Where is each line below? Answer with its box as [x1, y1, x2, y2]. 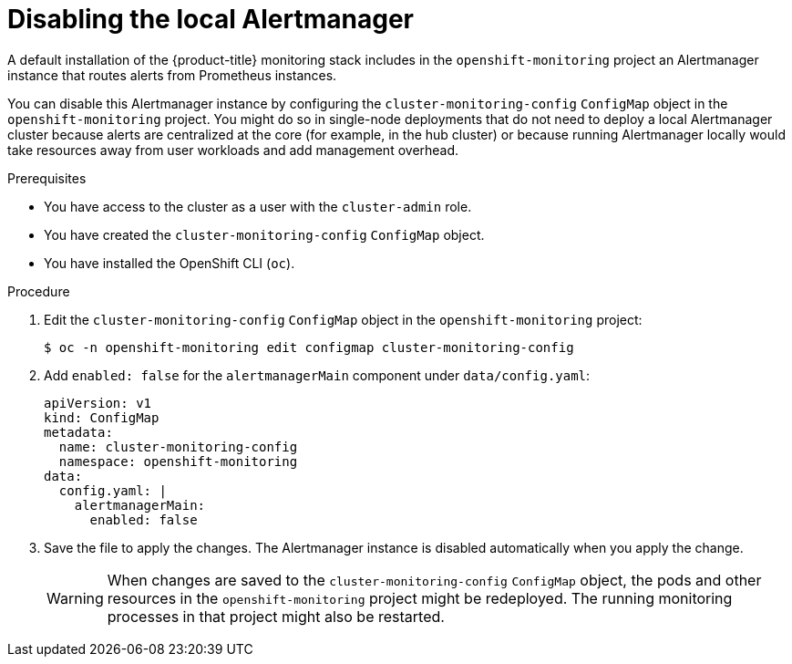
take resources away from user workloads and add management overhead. [7, 141, 459, 158]
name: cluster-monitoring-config [58, 439, 298, 454]
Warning [46, 588, 104, 607]
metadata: [44, 424, 113, 440]
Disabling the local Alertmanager [7, 4, 415, 35]
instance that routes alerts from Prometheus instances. [7, 67, 337, 83]
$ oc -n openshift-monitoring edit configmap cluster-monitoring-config [44, 339, 574, 355]
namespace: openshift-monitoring [58, 453, 298, 469]
